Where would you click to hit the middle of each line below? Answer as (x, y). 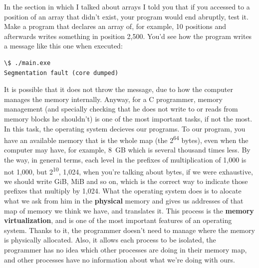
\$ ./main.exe (27, 63)
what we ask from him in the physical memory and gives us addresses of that (124, 200)
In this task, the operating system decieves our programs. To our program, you (125, 128)
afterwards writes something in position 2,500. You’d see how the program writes (128, 36)
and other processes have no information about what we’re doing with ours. (120, 259)
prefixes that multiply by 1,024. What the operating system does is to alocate (123, 191)
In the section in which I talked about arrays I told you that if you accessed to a (127, 6)
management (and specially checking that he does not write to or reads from (121, 109)
